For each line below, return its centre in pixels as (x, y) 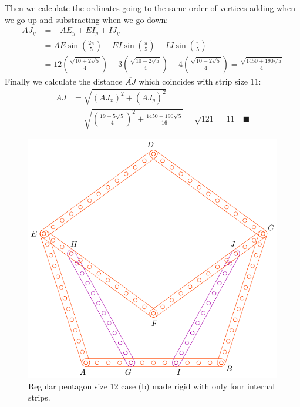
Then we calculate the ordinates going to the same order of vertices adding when (150, 8)
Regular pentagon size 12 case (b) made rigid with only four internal (152, 386)
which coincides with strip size (193, 81)
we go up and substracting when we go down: (87, 19)
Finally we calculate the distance (64, 81)
